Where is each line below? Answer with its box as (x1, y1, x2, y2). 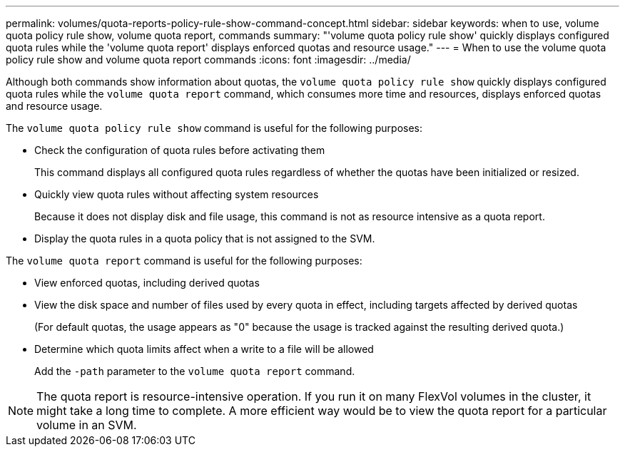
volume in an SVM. (36, 418, 137, 432)
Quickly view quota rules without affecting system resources (34, 188, 319, 200)
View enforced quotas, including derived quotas (34, 277, 260, 289)
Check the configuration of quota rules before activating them (34, 144, 325, 156)
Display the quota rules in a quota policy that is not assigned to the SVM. (34, 232, 375, 245)
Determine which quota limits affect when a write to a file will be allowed (34, 343, 374, 355)
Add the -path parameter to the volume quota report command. (34, 365, 355, 377)
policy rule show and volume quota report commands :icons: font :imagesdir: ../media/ (6, 53, 411, 66)
